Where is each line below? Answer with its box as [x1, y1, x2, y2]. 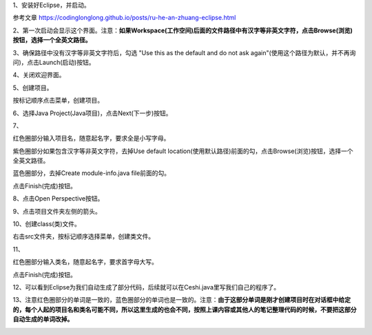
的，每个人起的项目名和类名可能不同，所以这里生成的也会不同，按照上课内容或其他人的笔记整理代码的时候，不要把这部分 [12, 305, 357, 314]
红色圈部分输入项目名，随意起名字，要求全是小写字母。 [12, 134, 170, 143]
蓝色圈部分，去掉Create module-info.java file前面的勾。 [12, 169, 171, 177]
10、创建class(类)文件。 [12, 220, 81, 228]
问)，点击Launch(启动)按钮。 [12, 58, 95, 66]
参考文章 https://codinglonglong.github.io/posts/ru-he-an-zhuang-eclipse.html [12, 14, 236, 22]
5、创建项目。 [12, 83, 53, 92]
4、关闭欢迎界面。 [12, 71, 65, 79]
